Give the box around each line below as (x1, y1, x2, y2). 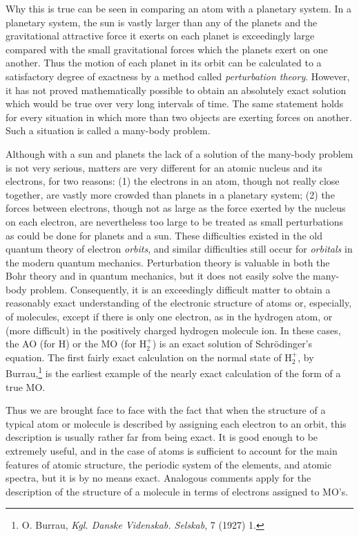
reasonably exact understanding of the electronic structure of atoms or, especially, (6, 295, 352, 310)
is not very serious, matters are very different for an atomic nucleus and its (6, 160, 322, 174)
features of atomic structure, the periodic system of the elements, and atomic (6, 457, 332, 471)
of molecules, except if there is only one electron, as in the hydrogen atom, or (6, 309, 333, 324)
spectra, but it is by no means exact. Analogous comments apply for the (6, 471, 311, 485)
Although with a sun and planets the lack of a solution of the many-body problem (6, 146, 353, 161)
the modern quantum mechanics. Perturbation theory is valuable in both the (6, 255, 330, 269)
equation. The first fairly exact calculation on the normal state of (6, 349, 282, 364)
